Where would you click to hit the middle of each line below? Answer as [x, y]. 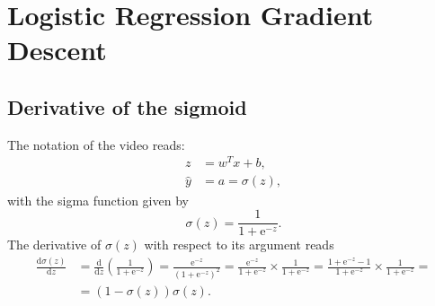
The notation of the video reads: [96, 144]
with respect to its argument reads [239, 245]
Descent [57, 50]
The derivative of [54, 245]
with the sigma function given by [98, 200]
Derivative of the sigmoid [127, 106]
